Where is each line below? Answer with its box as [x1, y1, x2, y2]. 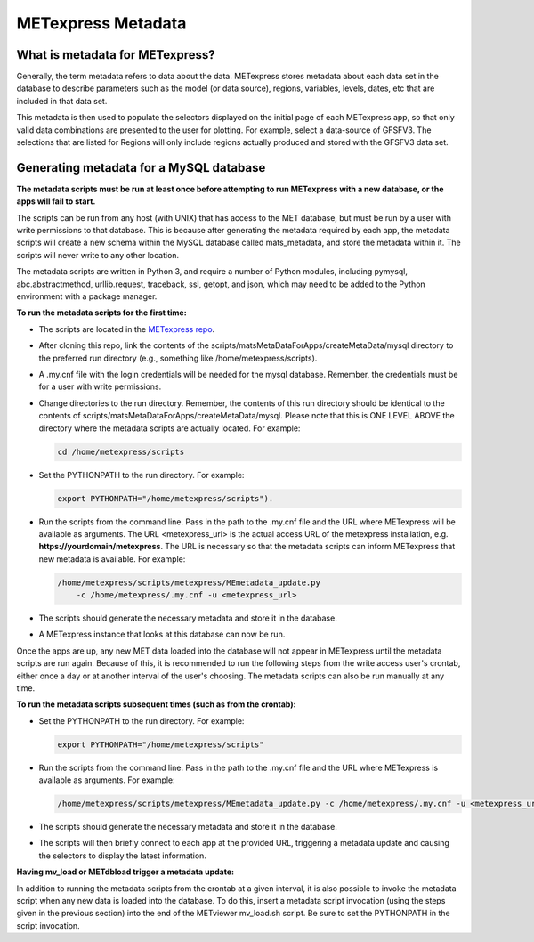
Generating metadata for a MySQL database [16, 160, 266, 175]
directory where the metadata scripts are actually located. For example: [38, 423, 301, 434]
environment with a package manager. [16, 291, 158, 302]
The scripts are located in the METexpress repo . [38, 323, 215, 334]
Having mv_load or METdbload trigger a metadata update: [16, 866, 235, 877]
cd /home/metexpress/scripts [57, 446, 185, 457]
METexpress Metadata [16, 13, 187, 33]
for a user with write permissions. [38, 381, 162, 392]
